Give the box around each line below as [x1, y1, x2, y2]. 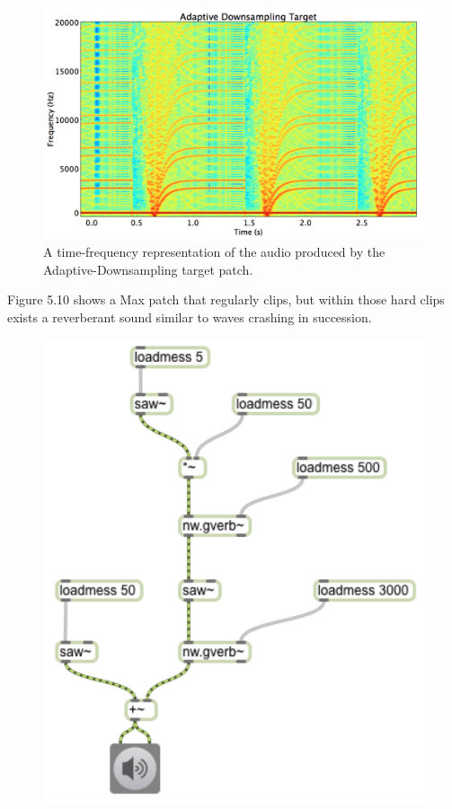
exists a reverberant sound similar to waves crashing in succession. [7, 307, 372, 326]
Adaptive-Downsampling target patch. [43, 259, 253, 278]
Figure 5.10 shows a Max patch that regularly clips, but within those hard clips [7, 290, 445, 309]
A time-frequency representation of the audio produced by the [43, 242, 386, 260]
